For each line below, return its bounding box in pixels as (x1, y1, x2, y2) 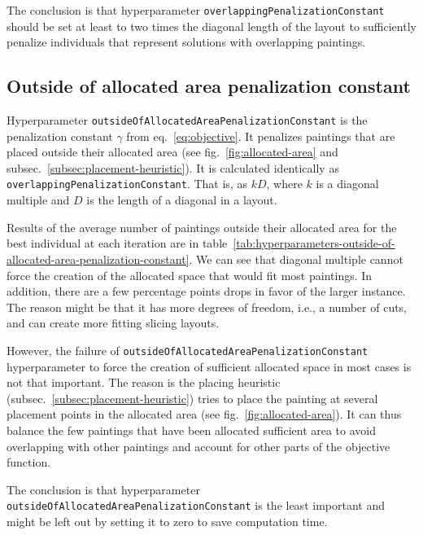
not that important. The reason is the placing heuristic (7, 374, 281, 391)
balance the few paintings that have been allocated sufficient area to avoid (7, 421, 377, 438)
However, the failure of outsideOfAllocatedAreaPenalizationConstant (7, 341, 368, 358)
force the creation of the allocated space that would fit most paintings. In (7, 266, 373, 283)
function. (7, 454, 51, 471)
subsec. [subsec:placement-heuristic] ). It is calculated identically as (7, 159, 339, 176)
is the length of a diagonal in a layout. (86, 191, 277, 208)
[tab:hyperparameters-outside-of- (233, 235, 395, 252)
